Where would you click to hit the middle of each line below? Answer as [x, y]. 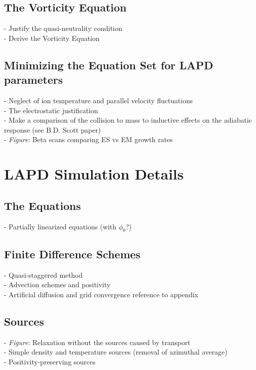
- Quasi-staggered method [43, 275]
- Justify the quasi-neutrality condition [63, 28]
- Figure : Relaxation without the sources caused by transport [97, 342]
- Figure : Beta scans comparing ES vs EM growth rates [88, 139]
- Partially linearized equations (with [60, 226]
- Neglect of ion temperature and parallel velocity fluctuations [98, 100]
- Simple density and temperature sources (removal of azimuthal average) [116, 352]
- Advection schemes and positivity [57, 284]
